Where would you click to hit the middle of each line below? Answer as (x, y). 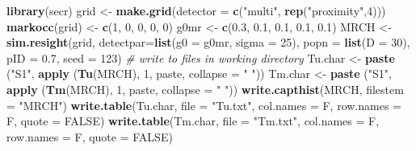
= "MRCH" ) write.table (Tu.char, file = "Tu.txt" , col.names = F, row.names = (204, 105)
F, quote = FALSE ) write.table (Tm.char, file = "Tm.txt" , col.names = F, (193, 121)
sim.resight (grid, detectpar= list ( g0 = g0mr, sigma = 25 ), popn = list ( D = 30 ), (208, 42)
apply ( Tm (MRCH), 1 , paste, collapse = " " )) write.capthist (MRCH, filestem (205, 89)
